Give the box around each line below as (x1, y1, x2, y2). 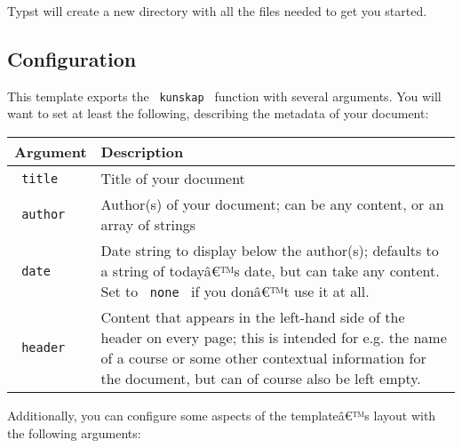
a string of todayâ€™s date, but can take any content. (100, 260, 440, 282)
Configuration (7, 44, 137, 72)
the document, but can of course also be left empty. (100, 368, 421, 389)
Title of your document (100, 168, 245, 189)
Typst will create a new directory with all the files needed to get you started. (7, 2, 427, 20)
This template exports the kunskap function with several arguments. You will (7, 86, 442, 105)
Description (100, 141, 184, 163)
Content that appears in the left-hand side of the (100, 307, 405, 328)
